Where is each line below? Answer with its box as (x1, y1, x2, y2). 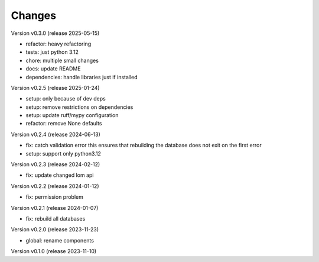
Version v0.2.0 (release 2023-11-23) (11, 226, 99, 233)
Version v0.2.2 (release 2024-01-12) (11, 182, 100, 189)
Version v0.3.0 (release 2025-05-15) (11, 30, 100, 37)
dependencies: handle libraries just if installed (25, 73, 138, 80)
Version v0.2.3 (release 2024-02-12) (11, 161, 100, 168)
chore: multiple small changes (25, 57, 99, 64)
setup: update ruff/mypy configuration (25, 112, 119, 119)
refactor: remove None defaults (25, 120, 102, 127)
